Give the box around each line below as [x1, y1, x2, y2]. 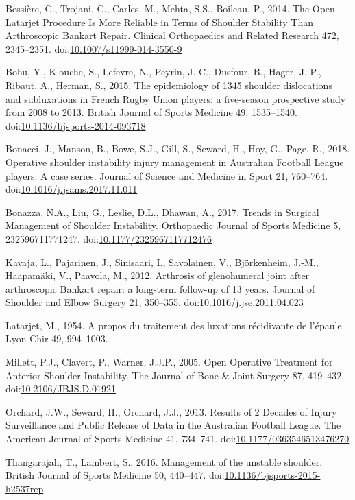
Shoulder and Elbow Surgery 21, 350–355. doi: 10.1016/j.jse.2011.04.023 [5, 295, 304, 309]
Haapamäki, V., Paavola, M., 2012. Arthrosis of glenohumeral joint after [5, 268, 310, 283]
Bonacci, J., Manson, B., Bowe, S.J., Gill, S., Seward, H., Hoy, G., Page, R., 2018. [5, 141, 350, 156]
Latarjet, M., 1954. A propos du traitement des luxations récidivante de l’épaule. [5, 318, 345, 332]
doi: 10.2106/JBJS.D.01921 [5, 381, 117, 396]
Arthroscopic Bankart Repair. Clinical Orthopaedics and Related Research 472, [5, 28, 339, 43]
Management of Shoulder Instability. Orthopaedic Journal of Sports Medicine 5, [5, 218, 341, 233]
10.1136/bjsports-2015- [224, 468, 321, 482]
